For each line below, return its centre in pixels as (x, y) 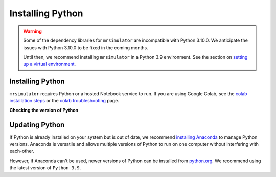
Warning (32, 31)
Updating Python (37, 125)
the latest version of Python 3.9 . (45, 168)
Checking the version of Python (44, 110)
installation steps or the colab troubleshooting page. (64, 101)
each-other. (22, 151)
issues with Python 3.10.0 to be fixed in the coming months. (86, 48)
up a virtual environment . (50, 64)
